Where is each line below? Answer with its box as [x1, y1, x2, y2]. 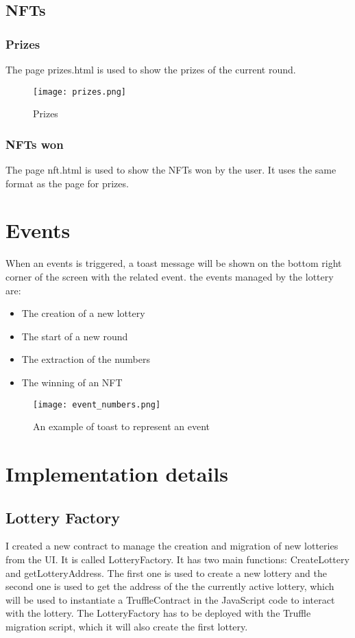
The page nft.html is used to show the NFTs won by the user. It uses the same [5, 163, 336, 177]
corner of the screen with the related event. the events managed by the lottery [5, 269, 334, 283]
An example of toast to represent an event [33, 419, 210, 434]
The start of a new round [21, 329, 128, 343]
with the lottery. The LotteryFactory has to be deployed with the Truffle [5, 606, 311, 620]
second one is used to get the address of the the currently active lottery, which [5, 579, 334, 593]
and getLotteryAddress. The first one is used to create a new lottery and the [5, 565, 327, 580]
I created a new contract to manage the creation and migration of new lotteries [5, 539, 339, 553]
